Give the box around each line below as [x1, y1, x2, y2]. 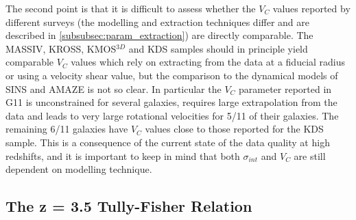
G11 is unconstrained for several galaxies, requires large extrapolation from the [5, 95, 337, 109]
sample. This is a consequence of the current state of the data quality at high [5, 135, 330, 149]
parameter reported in [239, 81, 332, 96]
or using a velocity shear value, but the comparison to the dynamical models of [5, 68, 338, 82]
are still [294, 148, 326, 163]
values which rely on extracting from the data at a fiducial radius [71, 55, 346, 69]
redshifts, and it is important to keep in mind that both [5, 148, 240, 163]
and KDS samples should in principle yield [128, 41, 308, 55]
